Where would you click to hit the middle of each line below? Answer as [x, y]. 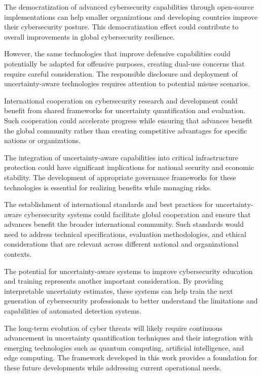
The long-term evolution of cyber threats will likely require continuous [113, 328]
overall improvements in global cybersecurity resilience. [89, 36]
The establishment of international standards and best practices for [109, 204]
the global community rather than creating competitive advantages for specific [126, 130]
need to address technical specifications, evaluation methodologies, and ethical [125, 234]
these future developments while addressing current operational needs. [113, 367]
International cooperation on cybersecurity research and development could [121, 100]
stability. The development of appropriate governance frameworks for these [120, 177]
